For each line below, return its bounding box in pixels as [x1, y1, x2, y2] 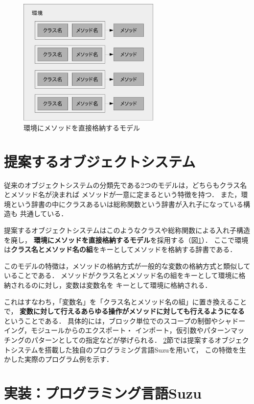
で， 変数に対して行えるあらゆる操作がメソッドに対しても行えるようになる [4, 306, 245, 316]
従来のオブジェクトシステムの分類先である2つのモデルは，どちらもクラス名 [4, 179, 247, 190]
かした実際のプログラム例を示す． [4, 354, 114, 364]
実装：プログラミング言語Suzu [4, 382, 202, 403]
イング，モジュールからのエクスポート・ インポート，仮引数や [4, 325, 204, 335]
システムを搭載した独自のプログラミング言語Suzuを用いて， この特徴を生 [10, 344, 246, 354]
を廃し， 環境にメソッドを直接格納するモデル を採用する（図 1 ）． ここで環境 [4, 234, 249, 245]
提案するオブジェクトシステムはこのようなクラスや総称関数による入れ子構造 [4, 225, 250, 235]
